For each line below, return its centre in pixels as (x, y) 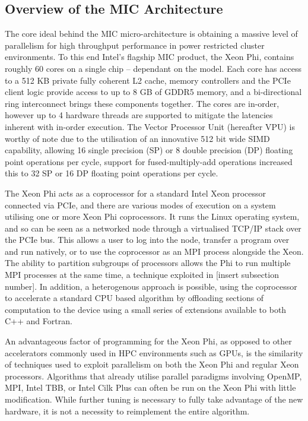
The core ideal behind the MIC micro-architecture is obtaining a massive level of (151, 34)
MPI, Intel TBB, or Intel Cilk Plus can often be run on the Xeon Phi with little (150, 387)
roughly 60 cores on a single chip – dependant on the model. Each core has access (153, 68)
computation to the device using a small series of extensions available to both (146, 309)
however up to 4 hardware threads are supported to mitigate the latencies (139, 115)
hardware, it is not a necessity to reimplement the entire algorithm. (127, 411)
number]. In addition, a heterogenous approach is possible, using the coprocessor (151, 286)
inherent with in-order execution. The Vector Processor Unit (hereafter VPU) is (150, 126)
